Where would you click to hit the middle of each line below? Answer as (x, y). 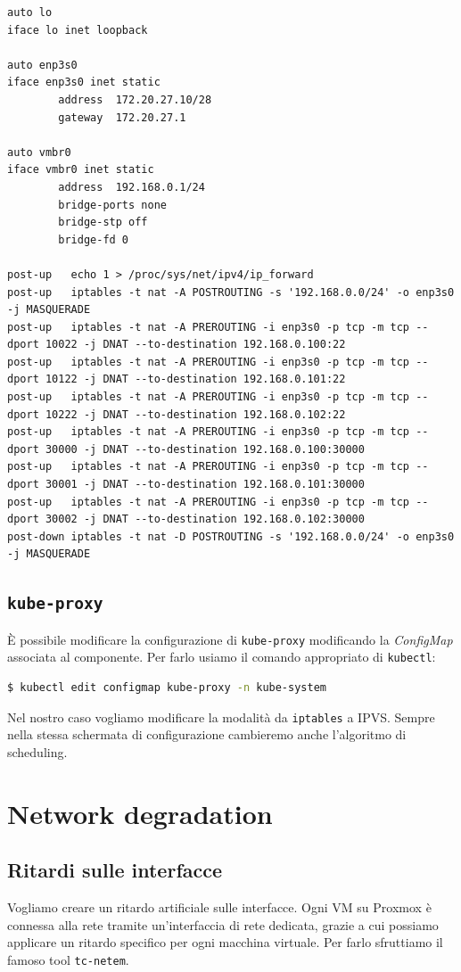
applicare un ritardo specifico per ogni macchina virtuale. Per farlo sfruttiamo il (225, 942)
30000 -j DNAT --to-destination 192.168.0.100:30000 (205, 449)
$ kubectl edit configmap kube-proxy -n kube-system (167, 688)
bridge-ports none (112, 205)
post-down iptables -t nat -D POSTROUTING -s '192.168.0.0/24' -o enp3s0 (231, 536)
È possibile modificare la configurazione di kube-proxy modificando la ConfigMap (230, 639)
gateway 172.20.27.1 (122, 117)
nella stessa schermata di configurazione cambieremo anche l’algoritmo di (207, 734)
